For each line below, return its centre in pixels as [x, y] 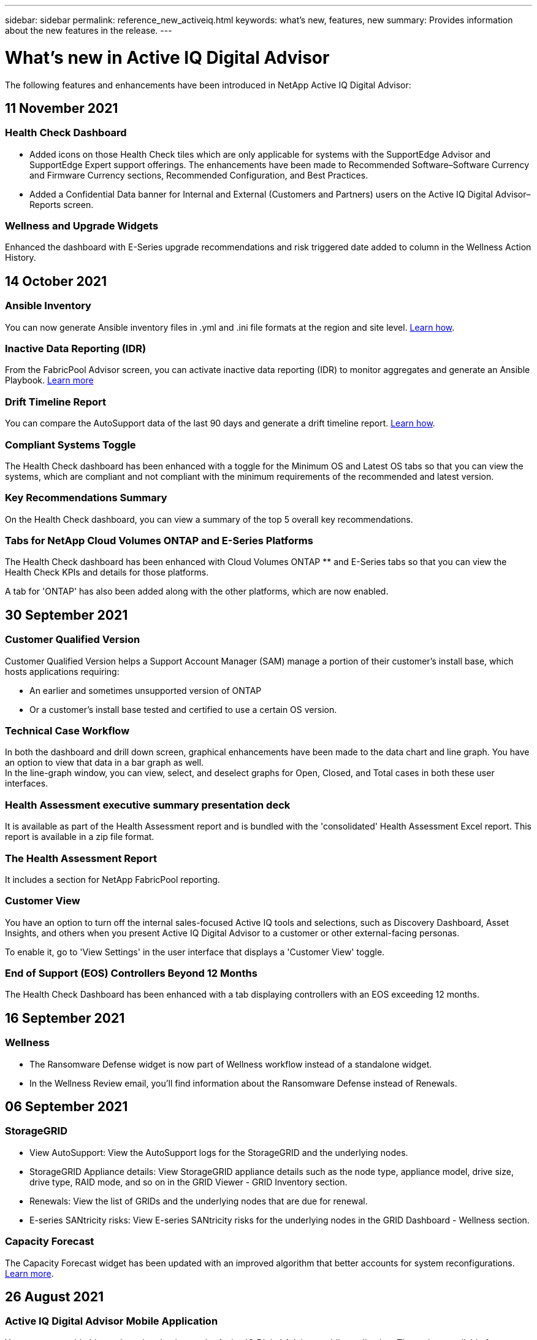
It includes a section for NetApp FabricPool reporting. [112, 879]
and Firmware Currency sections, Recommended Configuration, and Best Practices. [199, 175]
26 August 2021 [55, 1297]
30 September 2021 [67, 615]
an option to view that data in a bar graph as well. [105, 763]
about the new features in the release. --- [89, 30]
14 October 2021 [56, 281]
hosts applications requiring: [62, 671]
